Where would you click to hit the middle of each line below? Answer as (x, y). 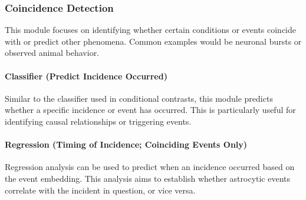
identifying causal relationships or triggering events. (98, 121)
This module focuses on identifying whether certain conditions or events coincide (151, 30)
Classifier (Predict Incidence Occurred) (86, 76)
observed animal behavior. (52, 53)
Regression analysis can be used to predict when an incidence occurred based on (150, 167)
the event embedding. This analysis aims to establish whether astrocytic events (148, 178)
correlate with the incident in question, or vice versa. (100, 190)
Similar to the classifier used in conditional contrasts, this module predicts (139, 98)
